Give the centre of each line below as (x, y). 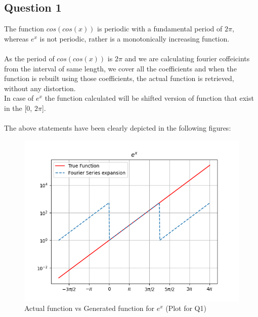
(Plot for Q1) (186, 308)
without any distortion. (40, 88)
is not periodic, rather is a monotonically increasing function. (135, 38)
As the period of (29, 58)
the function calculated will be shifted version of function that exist (149, 98)
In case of (19, 98)
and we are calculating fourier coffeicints (187, 58)
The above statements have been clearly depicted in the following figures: (118, 128)
